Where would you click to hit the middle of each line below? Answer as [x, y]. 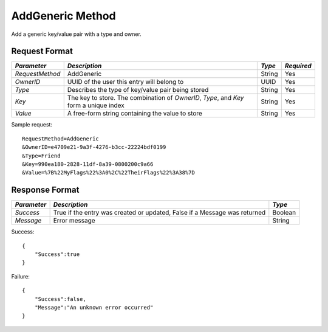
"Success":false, [60, 299]
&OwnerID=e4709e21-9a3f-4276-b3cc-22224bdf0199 [94, 147]
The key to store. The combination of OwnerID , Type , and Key [155, 98]
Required [298, 66]
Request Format [42, 51]
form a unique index [96, 105]
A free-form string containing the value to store [135, 114]
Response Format [45, 190]
